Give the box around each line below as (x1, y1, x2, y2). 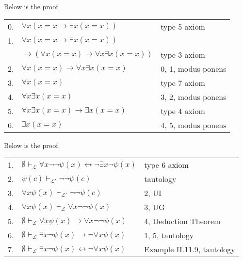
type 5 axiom (161, 20, 205, 32)
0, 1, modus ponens (161, 63, 227, 74)
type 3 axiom (161, 49, 205, 60)
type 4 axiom (161, 105, 205, 116)
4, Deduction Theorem (144, 215, 221, 227)
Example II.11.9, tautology (144, 244, 235, 255)
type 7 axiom (161, 77, 205, 88)
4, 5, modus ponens (161, 119, 227, 130)
